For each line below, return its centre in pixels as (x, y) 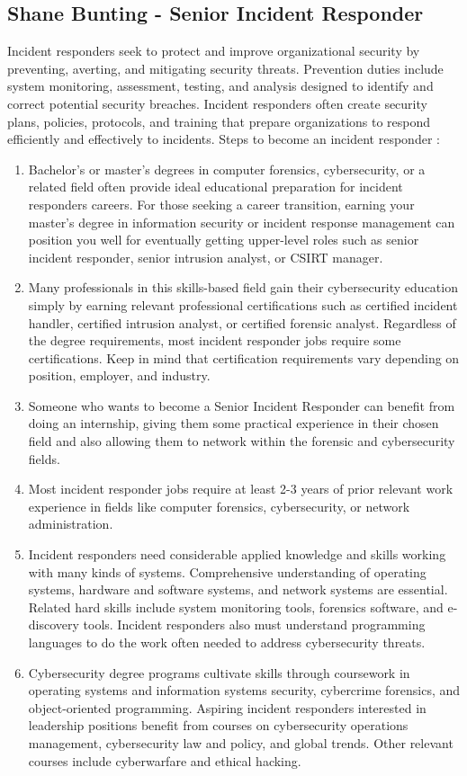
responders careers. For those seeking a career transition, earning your (221, 204)
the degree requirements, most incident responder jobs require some (215, 340)
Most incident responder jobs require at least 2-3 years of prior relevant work (241, 489)
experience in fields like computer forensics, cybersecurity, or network (219, 506)
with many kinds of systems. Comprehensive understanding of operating (227, 571)
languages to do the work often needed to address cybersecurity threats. (227, 642)
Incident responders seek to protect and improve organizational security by (214, 51)
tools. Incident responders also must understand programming (254, 624)
